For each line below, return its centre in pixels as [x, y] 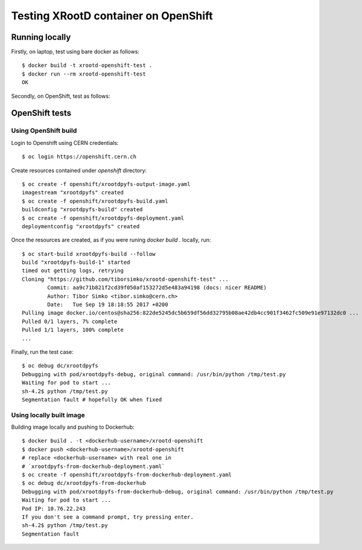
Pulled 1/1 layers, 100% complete [73, 330]
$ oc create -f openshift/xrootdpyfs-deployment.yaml [103, 218]
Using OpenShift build [44, 131]
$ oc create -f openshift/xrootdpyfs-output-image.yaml [106, 184]
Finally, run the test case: [42, 352]
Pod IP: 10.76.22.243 [54, 508]
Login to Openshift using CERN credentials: [65, 142]
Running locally [41, 37]
